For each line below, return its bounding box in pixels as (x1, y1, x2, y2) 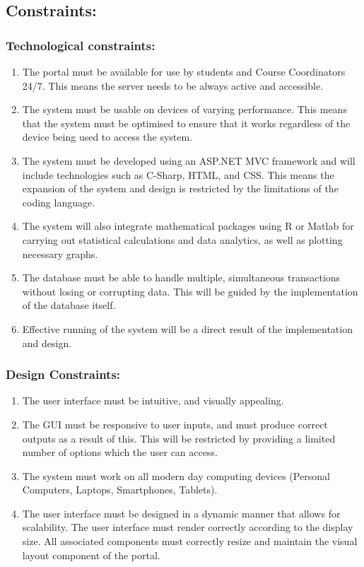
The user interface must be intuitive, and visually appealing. (22, 393, 284, 408)
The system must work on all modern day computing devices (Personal (22, 468, 330, 483)
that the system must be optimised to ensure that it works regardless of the (22, 115, 351, 130)
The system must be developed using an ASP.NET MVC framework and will (22, 153, 356, 168)
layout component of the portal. (22, 547, 160, 562)
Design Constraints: (6, 366, 121, 383)
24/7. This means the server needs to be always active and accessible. (22, 78, 323, 93)
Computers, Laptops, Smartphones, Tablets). (22, 482, 218, 497)
